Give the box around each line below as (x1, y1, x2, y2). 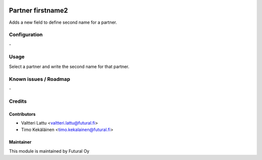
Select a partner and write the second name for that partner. (9, 64, 130, 69)
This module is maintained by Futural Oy (9, 148, 90, 154)
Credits (9, 97, 27, 104)
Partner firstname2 (9, 6, 68, 15)
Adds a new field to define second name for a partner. (9, 19, 117, 25)
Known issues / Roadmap (9, 76, 70, 82)
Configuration (9, 32, 43, 38)
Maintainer (9, 139, 32, 145)
